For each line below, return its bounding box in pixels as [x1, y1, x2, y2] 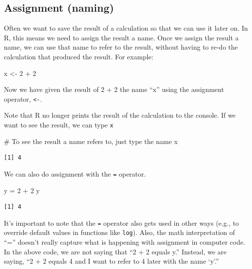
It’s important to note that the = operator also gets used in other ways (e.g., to [4, 217, 239, 228]
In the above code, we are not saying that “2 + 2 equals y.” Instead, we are [4, 246, 227, 256]
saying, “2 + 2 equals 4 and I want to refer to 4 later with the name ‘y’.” [4, 256, 219, 266]
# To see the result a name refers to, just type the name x [4, 136, 178, 146]
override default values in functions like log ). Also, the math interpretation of [4, 227, 235, 237]
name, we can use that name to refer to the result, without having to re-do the [4, 42, 238, 52]
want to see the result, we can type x [4, 120, 113, 130]
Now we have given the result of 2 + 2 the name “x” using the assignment [4, 84, 224, 94]
